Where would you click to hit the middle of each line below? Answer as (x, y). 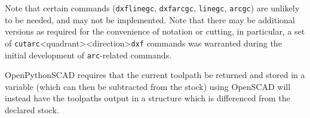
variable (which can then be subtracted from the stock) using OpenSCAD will (148, 86)
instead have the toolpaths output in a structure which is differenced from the (148, 98)
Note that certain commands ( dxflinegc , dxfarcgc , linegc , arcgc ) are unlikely (152, 8)
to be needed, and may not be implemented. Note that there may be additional (150, 19)
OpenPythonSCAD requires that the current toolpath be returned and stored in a (155, 75)
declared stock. (32, 109)
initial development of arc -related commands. (88, 55)
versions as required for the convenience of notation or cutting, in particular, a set (155, 31)
